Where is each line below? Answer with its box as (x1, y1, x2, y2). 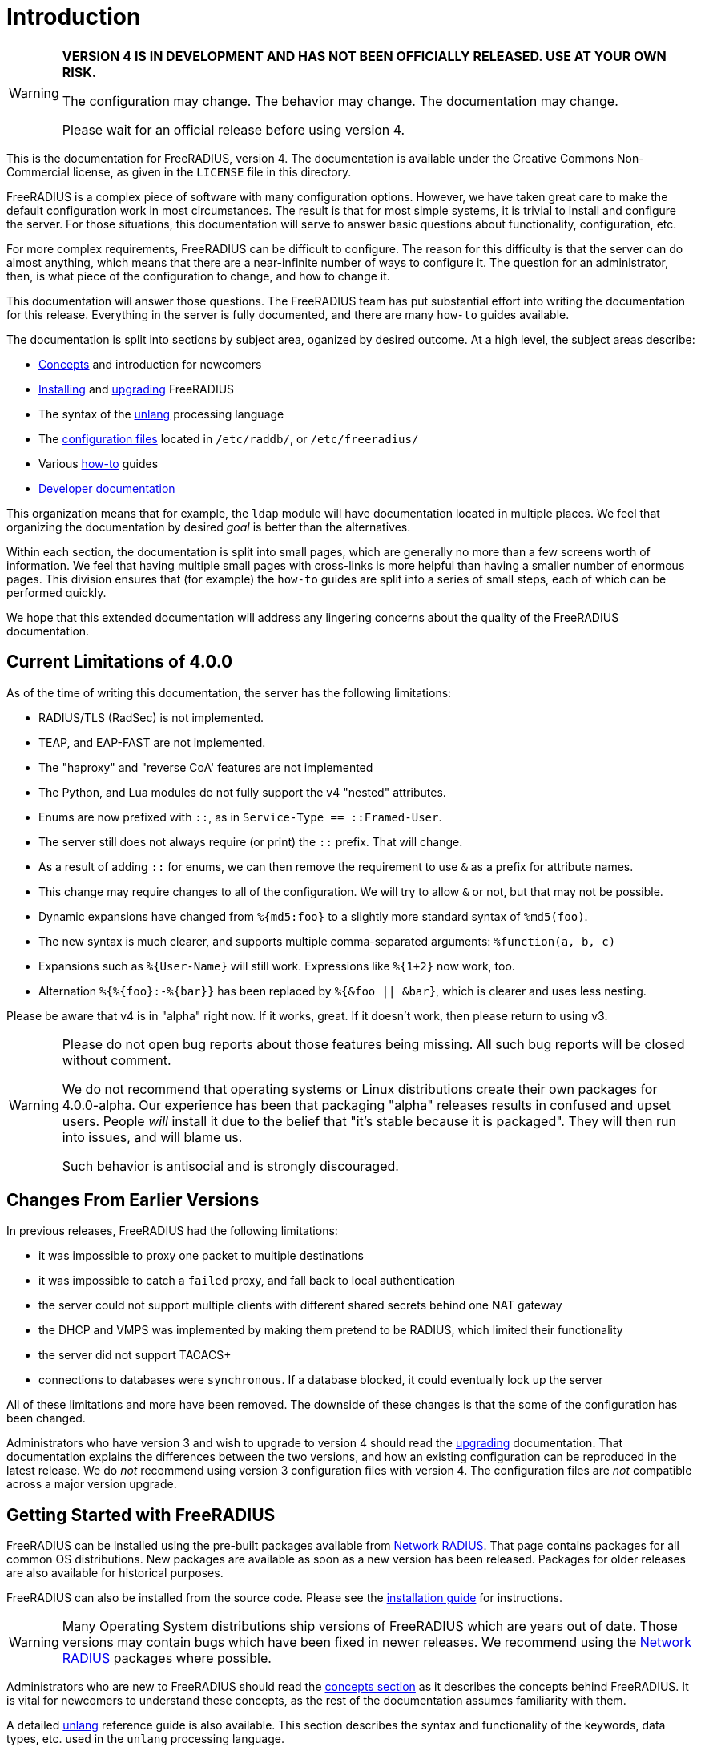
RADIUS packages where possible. (62, 1650, 272, 1667)
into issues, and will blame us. (62, 1128, 243, 1145)
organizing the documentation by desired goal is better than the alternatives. (6, 519, 411, 534)
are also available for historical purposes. (6, 1566, 224, 1580)
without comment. (62, 1051, 171, 1068)
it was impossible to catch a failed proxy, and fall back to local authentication (38, 1273, 456, 1288)
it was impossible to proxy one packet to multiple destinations (38, 1249, 364, 1263)
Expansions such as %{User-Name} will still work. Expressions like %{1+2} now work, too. (38, 958, 515, 973)
